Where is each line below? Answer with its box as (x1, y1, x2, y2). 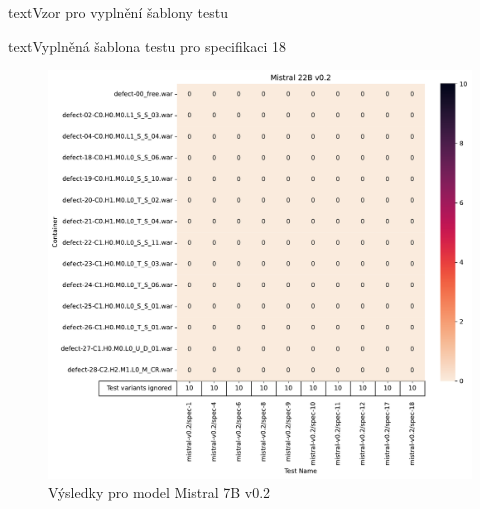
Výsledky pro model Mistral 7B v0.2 (48, 482, 271, 503)
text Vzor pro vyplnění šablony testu (8, 2, 228, 22)
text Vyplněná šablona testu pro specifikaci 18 (8, 35, 286, 56)
